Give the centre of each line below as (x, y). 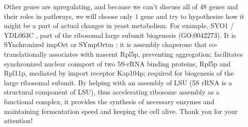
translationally (25, 54)
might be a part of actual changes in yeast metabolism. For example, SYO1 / (119, 25)
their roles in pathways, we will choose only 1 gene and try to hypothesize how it (124, 16)
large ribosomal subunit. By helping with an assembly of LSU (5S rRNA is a (118, 82)
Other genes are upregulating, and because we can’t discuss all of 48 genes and (121, 6)
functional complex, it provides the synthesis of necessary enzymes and (109, 101)
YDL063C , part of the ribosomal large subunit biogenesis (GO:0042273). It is (120, 35)
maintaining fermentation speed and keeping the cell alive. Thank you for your (121, 111)
